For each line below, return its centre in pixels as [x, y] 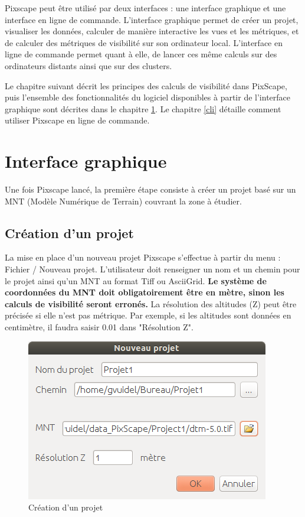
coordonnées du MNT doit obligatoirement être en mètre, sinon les [145, 292]
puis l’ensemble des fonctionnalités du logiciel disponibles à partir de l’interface [147, 97]
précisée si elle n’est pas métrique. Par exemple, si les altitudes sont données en [148, 315]
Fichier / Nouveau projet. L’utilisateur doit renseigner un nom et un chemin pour [152, 269]
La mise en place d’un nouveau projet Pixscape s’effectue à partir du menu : [143, 257]
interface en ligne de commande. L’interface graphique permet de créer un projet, [152, 19]
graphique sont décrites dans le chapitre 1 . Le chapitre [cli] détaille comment [143, 108]
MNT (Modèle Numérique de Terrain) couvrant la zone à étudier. [123, 201]
